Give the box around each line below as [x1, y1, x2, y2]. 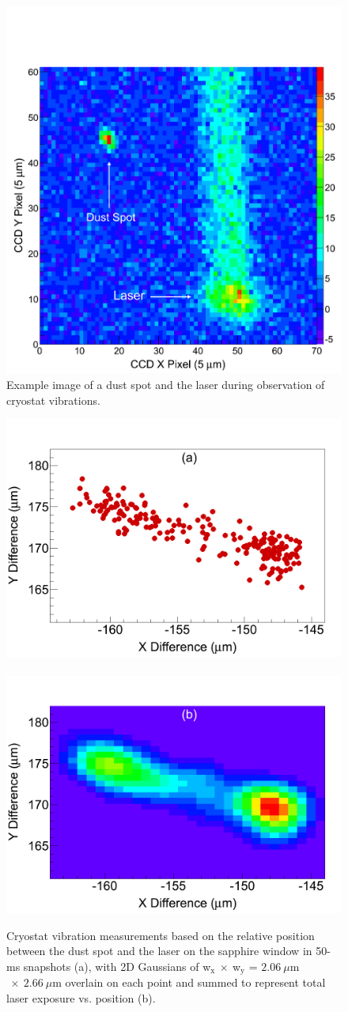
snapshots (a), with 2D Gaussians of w [23, 958, 211, 975]
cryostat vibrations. [6, 391, 100, 408]
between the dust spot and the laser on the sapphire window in [6, 942, 312, 959]
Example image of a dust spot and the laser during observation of [6, 376, 325, 392]
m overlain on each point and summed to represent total [52, 974, 326, 991]
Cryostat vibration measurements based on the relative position [6, 927, 315, 943]
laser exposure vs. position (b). [6, 990, 156, 1006]
